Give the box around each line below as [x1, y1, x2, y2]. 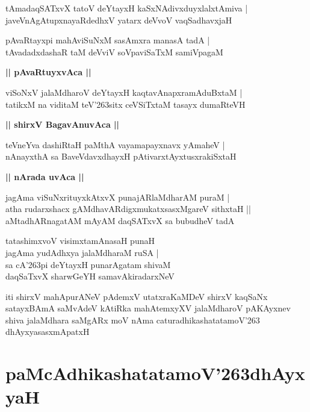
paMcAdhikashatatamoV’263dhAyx [5, 361, 305, 385]
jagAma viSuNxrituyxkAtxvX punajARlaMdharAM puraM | [5, 190, 230, 203]
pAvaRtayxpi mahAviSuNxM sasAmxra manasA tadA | [5, 34, 210, 46]
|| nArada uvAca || [5, 170, 84, 183]
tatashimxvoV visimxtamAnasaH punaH [5, 234, 155, 247]
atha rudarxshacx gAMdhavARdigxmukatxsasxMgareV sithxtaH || [5, 202, 251, 215]
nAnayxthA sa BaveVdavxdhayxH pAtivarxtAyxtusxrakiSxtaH [5, 150, 237, 163]
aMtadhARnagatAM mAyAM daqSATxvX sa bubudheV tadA [5, 214, 235, 226]
